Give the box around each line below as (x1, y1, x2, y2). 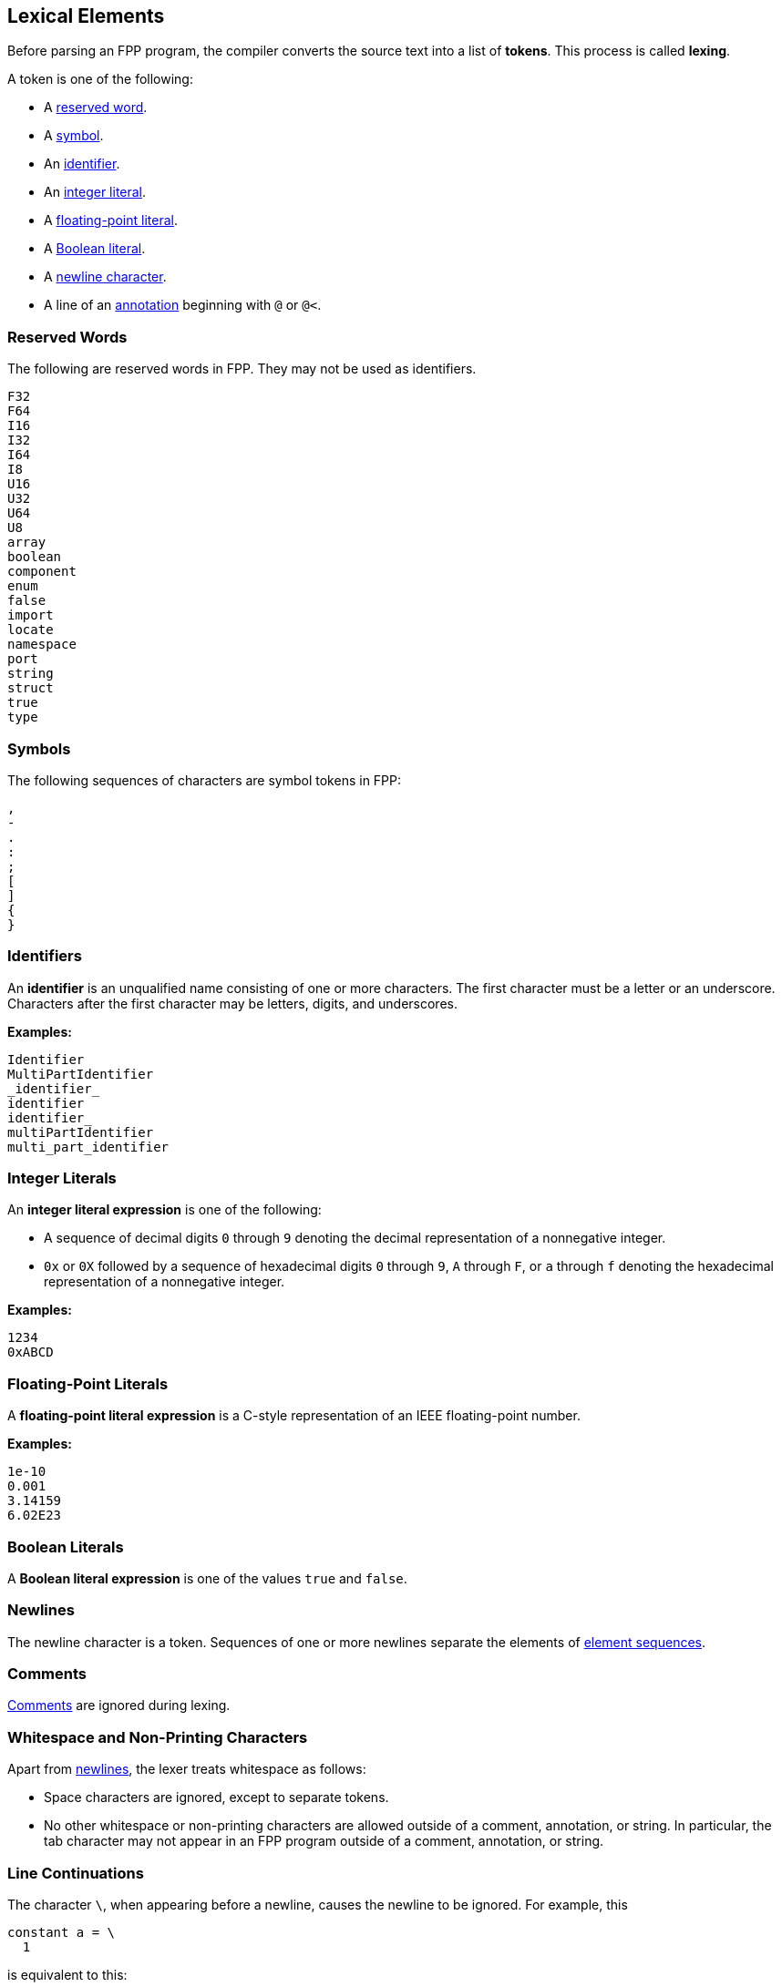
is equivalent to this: (7, 1966, 128, 1982)
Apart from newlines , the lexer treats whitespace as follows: (7, 1761, 366, 1777)
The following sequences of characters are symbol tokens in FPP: (7, 772, 402, 788)
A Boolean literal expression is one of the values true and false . (7, 1570, 407, 1586)
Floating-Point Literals (7, 1374, 169, 1393)
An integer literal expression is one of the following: (7, 1202, 322, 1218)
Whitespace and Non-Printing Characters (7, 1727, 308, 1746)
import (7, 608, 54, 623)
